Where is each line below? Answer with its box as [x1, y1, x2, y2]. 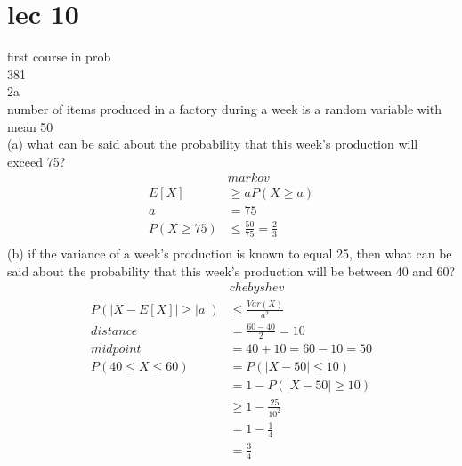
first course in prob [7, 47, 111, 66]
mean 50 [7, 117, 53, 135]
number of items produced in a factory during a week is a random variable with [7, 99, 442, 118]
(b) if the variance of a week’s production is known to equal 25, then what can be [7, 244, 452, 263]
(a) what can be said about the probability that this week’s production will [7, 135, 418, 153]
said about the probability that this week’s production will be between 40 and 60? [7, 261, 456, 280]
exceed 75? [7, 151, 66, 170]
